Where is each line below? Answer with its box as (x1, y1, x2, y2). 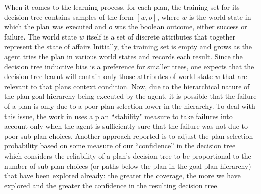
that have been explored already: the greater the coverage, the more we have (4, 170, 241, 181)
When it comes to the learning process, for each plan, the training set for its (4, 2, 240, 12)
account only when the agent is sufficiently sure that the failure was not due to (4, 121, 248, 131)
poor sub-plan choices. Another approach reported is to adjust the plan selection (4, 130, 253, 141)
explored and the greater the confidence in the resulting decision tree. (4, 180, 219, 190)
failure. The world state (4, 31, 77, 42)
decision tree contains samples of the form (4, 11, 134, 22)
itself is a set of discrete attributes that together (86, 31, 235, 42)
